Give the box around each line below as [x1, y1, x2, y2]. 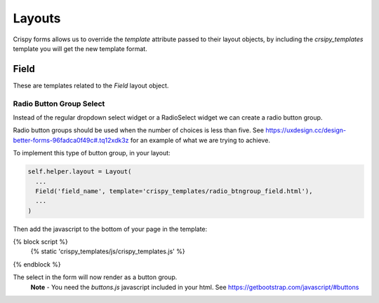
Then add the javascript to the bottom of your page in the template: [13, 225, 208, 233]
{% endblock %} [13, 260, 61, 269]
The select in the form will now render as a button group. [13, 273, 178, 281]
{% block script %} [13, 238, 68, 246]
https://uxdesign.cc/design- [265, 126, 347, 134]
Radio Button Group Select [13, 99, 105, 108]
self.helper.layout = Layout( [27, 168, 132, 176]
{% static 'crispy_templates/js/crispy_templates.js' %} [30, 247, 185, 255]
